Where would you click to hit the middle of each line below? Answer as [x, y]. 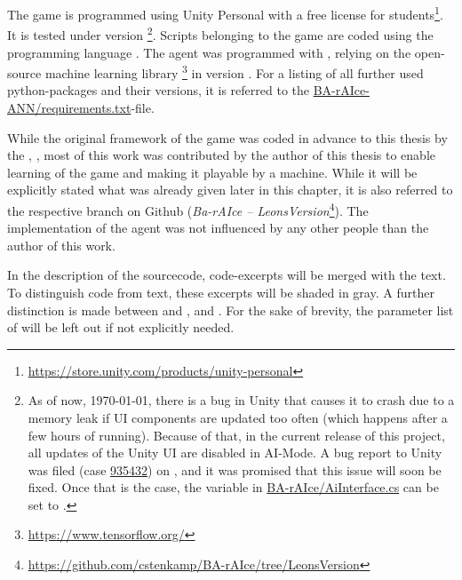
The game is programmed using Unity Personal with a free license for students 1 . [225, 13]
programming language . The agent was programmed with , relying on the [209, 52]
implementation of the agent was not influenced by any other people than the [218, 228]
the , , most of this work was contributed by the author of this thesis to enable [222, 155]
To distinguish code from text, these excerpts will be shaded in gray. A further [221, 292]
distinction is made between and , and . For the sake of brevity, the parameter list [231, 310]
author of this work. [61, 245]
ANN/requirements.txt [69, 107]
